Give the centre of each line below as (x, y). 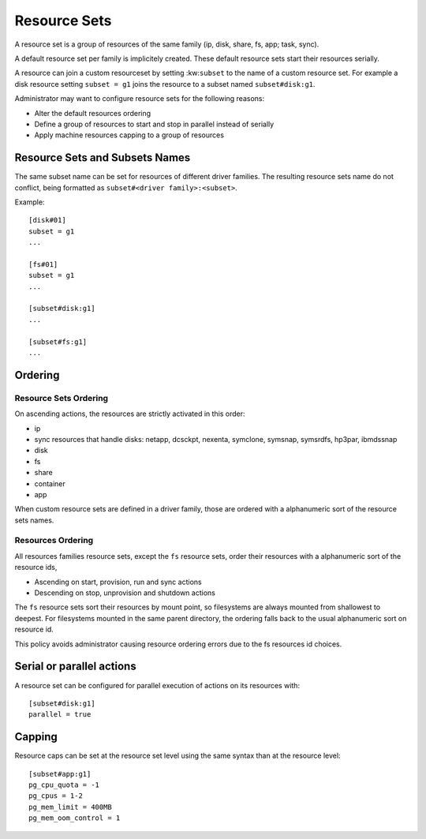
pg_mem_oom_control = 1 (75, 818)
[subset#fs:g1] (58, 342)
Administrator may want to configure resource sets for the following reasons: (140, 99)
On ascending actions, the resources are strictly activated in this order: (130, 414)
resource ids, (36, 567)
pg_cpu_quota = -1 (64, 785)
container (50, 483)
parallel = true (60, 715)
